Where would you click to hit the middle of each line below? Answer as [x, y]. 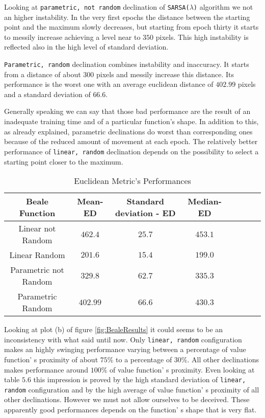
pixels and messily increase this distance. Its [165, 74]
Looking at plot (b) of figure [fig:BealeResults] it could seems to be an [114, 329]
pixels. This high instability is [202, 37]
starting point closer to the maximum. [64, 161]
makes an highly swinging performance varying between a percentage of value [125, 349]
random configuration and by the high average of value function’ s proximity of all [132, 389]
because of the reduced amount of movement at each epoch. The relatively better [131, 141]
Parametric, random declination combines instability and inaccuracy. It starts [127, 64]
